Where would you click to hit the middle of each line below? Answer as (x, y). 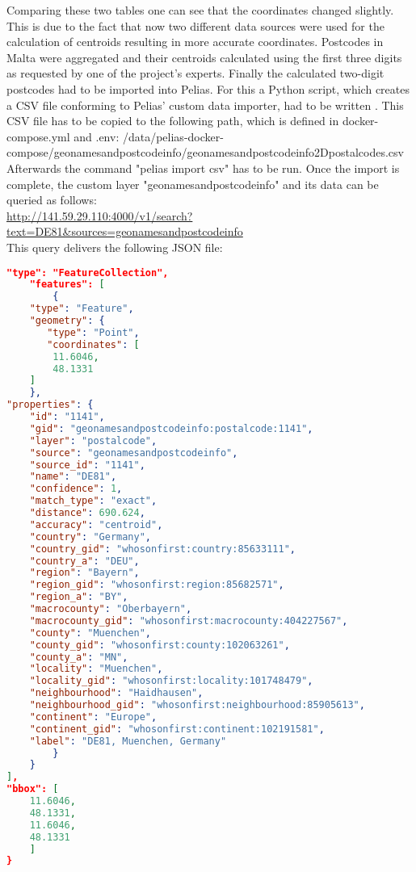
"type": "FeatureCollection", (88, 272)
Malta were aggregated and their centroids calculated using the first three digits (204, 57)
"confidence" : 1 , (76, 489)
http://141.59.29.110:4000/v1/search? (100, 215)
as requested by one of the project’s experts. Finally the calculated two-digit (195, 73)
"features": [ (67, 285)
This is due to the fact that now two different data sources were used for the (195, 25)
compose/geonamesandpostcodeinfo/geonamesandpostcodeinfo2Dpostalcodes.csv (205, 152)
